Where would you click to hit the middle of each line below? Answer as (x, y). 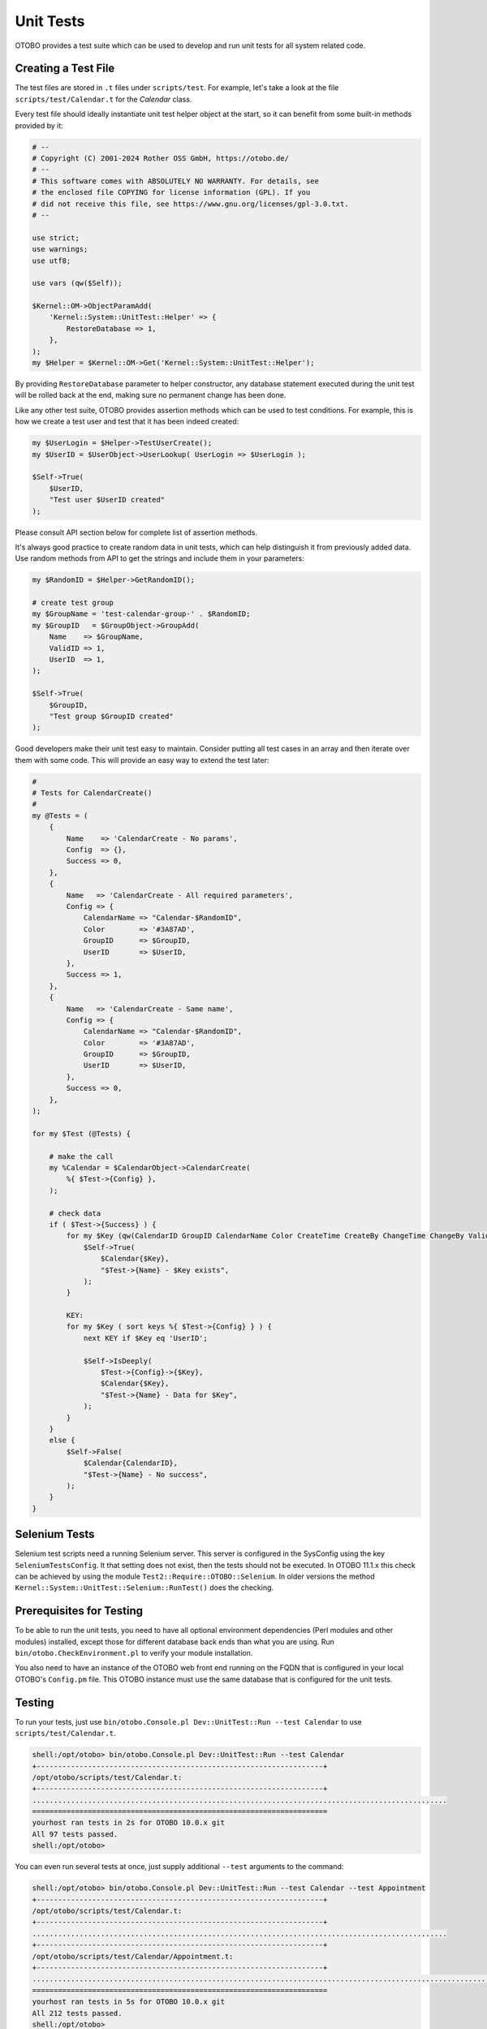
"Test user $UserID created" (107, 500)
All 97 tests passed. (75, 1834)
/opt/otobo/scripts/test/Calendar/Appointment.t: (133, 1956)
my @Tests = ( (60, 815)
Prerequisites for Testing (79, 1611)
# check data (75, 1213)
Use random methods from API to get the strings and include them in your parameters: (159, 558)
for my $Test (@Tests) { (82, 1133)
